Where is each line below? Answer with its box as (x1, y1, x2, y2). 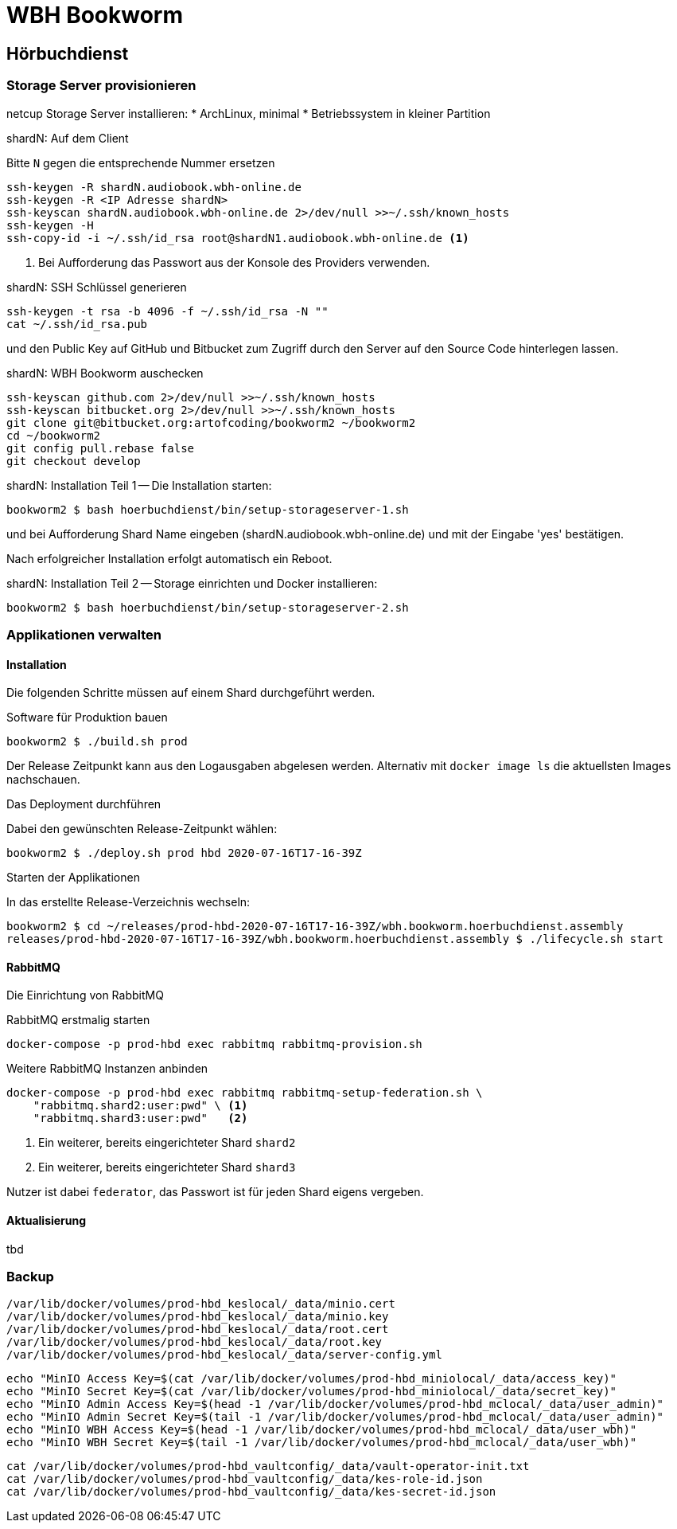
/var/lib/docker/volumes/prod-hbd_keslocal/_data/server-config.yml (6, 1348, 442, 1362)
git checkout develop (6, 454, 141, 467)
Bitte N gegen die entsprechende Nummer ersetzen (6, 155, 275, 170)
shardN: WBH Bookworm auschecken (6, 366, 204, 380)
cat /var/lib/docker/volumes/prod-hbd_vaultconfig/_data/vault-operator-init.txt (6, 1460, 530, 1473)
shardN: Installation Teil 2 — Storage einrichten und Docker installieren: (6, 576, 378, 590)
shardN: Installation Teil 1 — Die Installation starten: (6, 478, 272, 492)
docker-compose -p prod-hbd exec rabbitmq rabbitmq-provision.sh (6, 1038, 422, 1051)
